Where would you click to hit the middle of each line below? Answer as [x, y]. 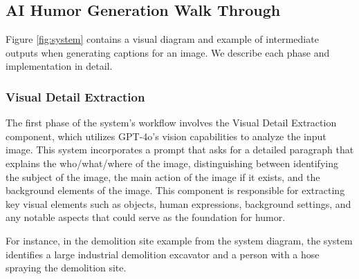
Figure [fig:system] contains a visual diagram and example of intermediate [162, 39]
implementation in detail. [59, 66]
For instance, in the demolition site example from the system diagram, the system [179, 240]
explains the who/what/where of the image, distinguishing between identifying [172, 163]
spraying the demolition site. [66, 268]
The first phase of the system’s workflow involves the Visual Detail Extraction [171, 123]
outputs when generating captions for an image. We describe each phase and [168, 52]
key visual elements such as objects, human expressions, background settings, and [178, 203]
